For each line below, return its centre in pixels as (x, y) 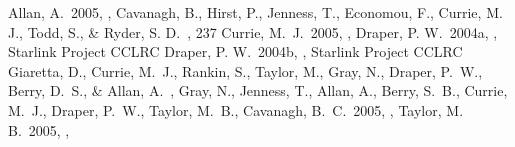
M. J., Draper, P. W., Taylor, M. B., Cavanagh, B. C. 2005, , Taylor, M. (236, 109)
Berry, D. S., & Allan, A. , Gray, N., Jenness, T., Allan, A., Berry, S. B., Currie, (258, 90)
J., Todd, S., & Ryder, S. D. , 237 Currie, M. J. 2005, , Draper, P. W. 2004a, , (253, 31)
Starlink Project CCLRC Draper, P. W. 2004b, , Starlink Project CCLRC (235, 51)
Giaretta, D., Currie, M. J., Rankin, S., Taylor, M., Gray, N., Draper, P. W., (245, 70)
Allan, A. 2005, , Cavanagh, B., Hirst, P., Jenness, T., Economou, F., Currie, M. (255, 12)
